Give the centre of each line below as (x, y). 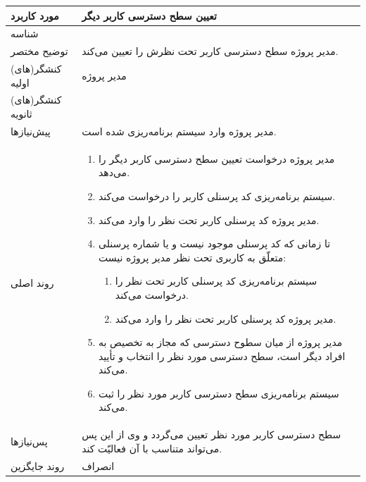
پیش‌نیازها (31, 131)
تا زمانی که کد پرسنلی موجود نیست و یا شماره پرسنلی (214, 243)
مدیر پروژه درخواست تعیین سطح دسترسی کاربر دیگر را (216, 158)
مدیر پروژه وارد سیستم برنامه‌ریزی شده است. (179, 131)
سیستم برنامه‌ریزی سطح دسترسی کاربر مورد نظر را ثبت (219, 393)
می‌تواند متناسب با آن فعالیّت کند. (152, 448)
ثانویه (21, 114)
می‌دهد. (114, 172)
